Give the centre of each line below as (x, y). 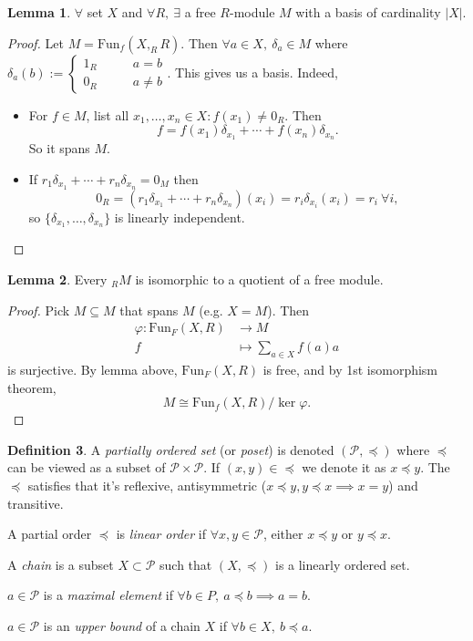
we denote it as (344, 467)
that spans (149, 310)
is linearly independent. (180, 217)
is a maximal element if (108, 595)
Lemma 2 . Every (57, 279)
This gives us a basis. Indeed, (257, 72)
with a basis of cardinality (368, 12)
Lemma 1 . (39, 12)
